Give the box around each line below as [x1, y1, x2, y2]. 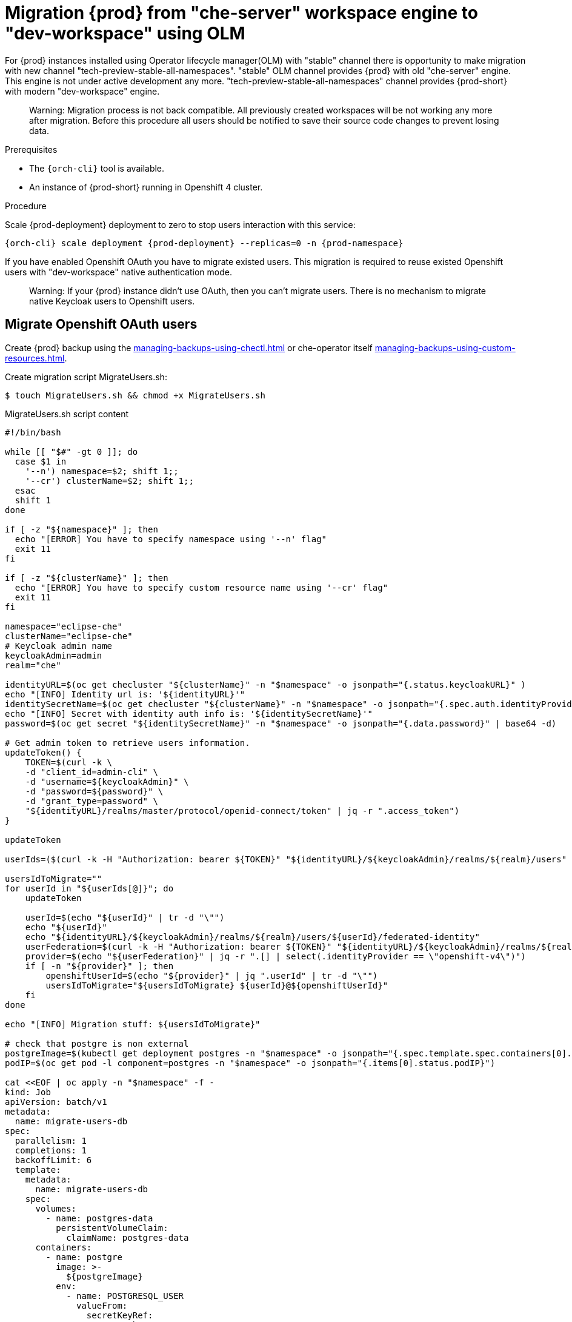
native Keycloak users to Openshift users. [29, 295, 195, 306]
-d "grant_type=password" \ [25, 796, 158, 806]
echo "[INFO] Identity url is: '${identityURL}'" [5, 689, 245, 699]
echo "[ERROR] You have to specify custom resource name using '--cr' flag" [15, 582, 388, 592]
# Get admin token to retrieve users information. [5, 737, 250, 748]
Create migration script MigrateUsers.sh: [5, 371, 167, 382]
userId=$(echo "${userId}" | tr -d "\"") [25, 912, 225, 922]
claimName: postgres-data [66, 1232, 189, 1243]
